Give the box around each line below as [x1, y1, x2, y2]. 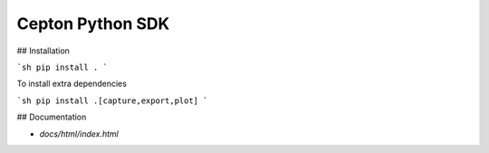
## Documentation [16, 111, 87, 122]
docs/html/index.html [39, 128, 120, 139]
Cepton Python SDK [16, 14, 170, 33]
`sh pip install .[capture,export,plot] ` [16, 95, 208, 106]
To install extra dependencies [16, 78, 127, 90]
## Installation [16, 45, 70, 56]
